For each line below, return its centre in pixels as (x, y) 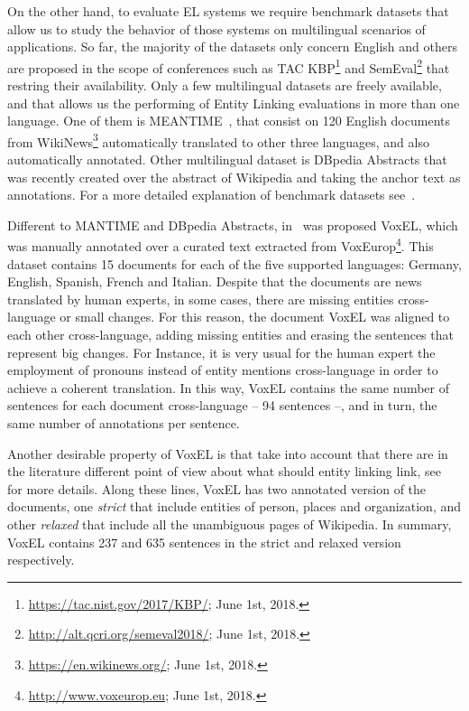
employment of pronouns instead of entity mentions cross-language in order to (223, 370)
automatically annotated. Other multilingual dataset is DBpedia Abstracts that (227, 159)
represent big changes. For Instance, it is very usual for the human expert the (221, 352)
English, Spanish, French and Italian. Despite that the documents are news (215, 281)
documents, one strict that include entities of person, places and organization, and (234, 506)
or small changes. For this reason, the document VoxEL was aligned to (255, 317)
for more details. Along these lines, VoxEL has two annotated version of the (217, 488)
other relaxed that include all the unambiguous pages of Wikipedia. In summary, (230, 524)
